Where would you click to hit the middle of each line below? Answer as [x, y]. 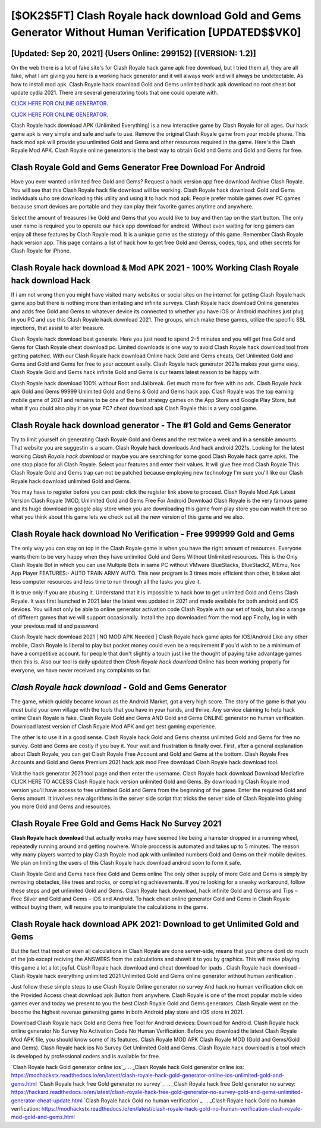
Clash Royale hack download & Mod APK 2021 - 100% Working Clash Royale [155, 268]
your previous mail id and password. [56, 626]
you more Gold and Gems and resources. [62, 806]
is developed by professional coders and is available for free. [86, 1056]
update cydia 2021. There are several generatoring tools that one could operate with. [115, 93]
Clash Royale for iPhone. [41, 251]
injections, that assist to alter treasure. [58, 328]
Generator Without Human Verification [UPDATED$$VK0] [156, 32]
